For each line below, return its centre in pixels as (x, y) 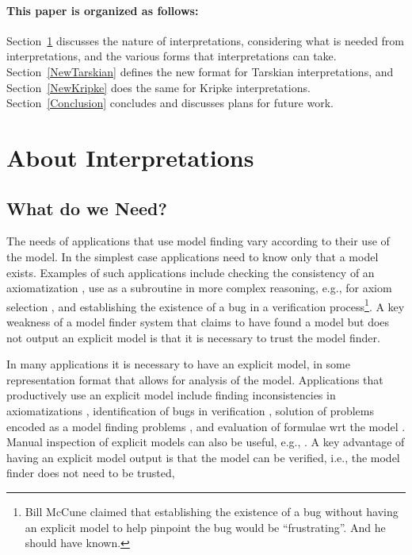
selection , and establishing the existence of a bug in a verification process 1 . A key (206, 305)
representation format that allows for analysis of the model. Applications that (195, 379)
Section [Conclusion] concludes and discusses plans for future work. (170, 103)
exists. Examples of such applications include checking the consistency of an (191, 272)
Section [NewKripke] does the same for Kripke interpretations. (158, 87)
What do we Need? (87, 208)
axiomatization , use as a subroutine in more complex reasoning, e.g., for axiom (199, 288)
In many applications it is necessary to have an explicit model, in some (178, 364)
